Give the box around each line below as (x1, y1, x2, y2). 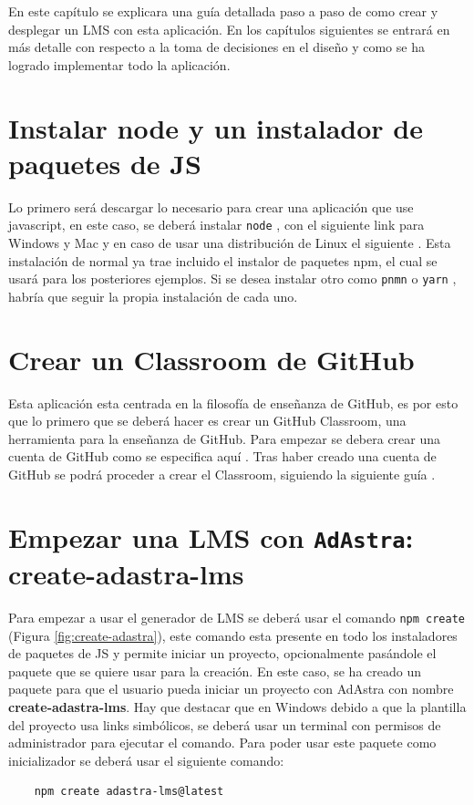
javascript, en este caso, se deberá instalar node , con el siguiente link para (8, 215, 425, 234)
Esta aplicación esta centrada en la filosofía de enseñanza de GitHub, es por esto (8, 393, 459, 412)
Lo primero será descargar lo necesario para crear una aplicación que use (8, 197, 414, 216)
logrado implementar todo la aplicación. (8, 55, 231, 74)
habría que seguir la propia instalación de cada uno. (8, 286, 298, 305)
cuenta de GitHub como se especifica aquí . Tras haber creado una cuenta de (8, 447, 437, 466)
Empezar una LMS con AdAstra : (8, 518, 414, 555)
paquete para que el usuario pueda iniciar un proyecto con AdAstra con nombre (8, 679, 454, 698)
